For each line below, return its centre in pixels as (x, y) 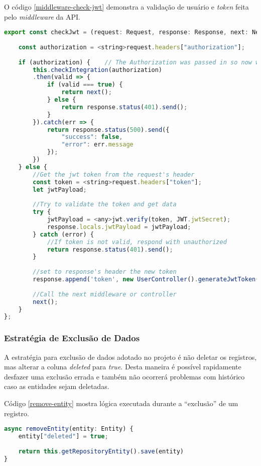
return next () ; (87, 92)
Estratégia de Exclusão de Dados (72, 338)
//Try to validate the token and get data (105, 205)
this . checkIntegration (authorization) (98, 70)
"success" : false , (92, 137)
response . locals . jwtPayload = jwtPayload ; (119, 227)
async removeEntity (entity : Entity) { (69, 429)
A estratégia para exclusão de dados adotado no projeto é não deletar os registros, (130, 357)
